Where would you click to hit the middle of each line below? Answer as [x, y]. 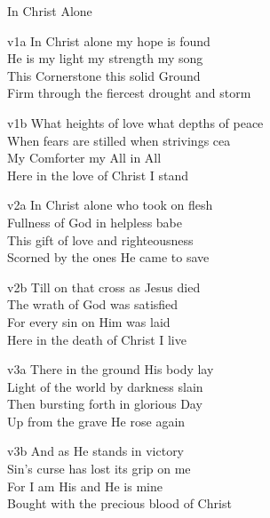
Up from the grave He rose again [96, 421]
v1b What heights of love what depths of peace [135, 122]
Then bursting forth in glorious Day [105, 404]
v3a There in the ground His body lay [111, 369]
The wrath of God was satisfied [93, 304]
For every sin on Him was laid [89, 321]
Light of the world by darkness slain [105, 386]
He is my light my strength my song [105, 58]
